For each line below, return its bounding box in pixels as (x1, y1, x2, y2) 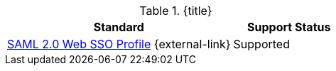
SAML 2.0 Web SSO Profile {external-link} (7, 37, 231, 51)
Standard (93, 20, 144, 34)
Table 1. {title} (139, 4, 212, 18)
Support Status (247, 20, 331, 34)
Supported (233, 37, 290, 51)
